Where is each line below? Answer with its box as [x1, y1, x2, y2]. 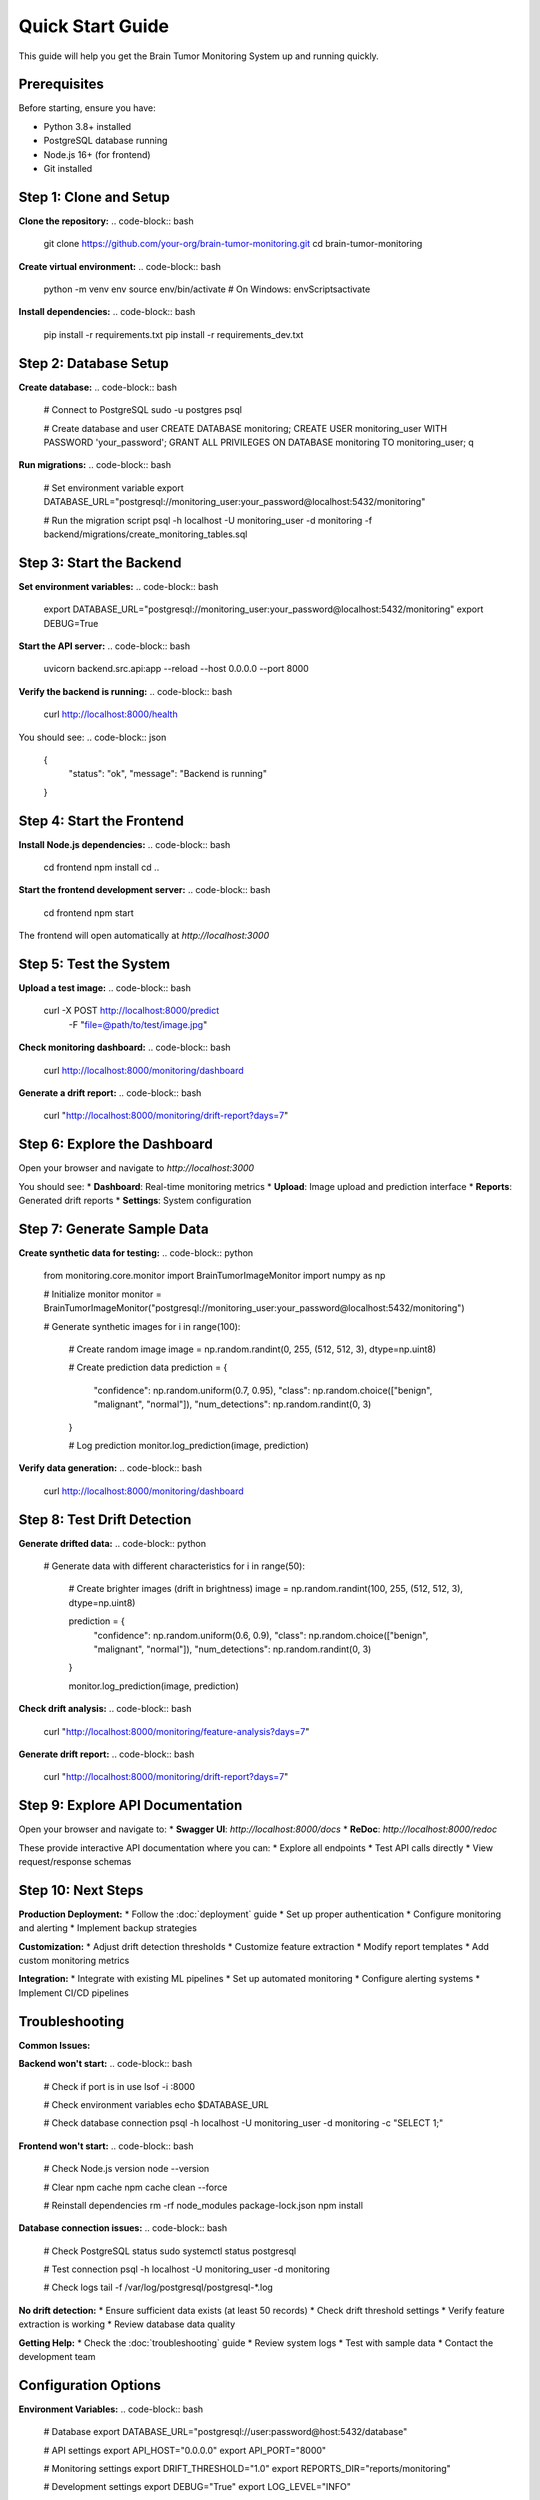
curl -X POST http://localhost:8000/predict [43, 1005, 220, 1017]
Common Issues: [18, 2039, 91, 2051]
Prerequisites [18, 76, 104, 93]
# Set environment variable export [43, 481, 184, 494]
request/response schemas [18, 1856, 132, 1867]
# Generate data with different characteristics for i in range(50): [43, 1560, 305, 1572]
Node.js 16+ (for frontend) [43, 148, 151, 160]
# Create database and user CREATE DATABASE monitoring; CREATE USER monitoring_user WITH [43, 422, 448, 434]
